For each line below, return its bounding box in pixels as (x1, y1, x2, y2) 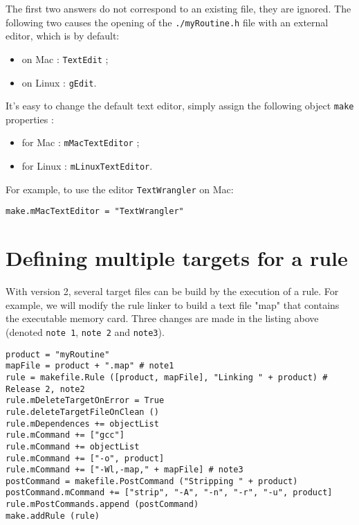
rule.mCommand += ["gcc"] (6, 430, 125, 441)
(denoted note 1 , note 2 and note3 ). (6, 324, 165, 339)
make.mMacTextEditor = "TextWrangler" (6, 206, 184, 217)
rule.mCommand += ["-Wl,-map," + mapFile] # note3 (6, 465, 243, 475)
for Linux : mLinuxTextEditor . (21, 159, 153, 173)
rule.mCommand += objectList (6, 441, 140, 452)
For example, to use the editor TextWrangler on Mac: (6, 181, 234, 196)
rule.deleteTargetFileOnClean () (6, 407, 159, 417)
